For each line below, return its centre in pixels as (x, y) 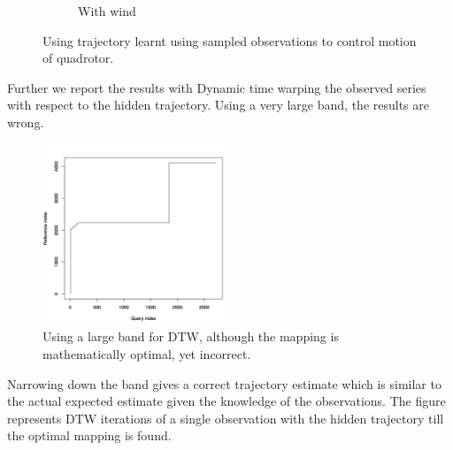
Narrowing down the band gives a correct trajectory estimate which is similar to (224, 383)
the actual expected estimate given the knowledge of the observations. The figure (226, 401)
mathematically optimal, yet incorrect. (147, 354)
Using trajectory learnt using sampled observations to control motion (230, 40)
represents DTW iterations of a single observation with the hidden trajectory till (226, 418)
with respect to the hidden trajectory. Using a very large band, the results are (218, 105)
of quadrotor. (78, 58)
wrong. (26, 122)
